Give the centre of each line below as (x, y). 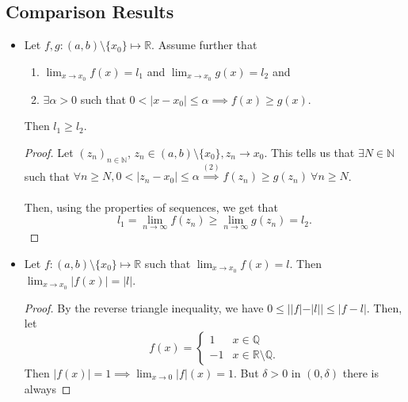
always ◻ (48, 388)
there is (360, 372)
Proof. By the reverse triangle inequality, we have (144, 307)
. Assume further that (204, 45)
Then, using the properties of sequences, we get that (151, 207)
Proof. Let (49, 152)
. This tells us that (309, 152)
